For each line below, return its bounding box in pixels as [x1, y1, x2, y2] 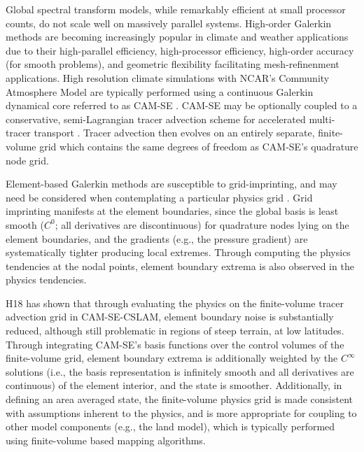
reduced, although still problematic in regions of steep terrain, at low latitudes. [6, 323, 344, 338]
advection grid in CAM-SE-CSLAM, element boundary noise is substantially [6, 309, 334, 324]
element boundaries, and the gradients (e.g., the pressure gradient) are [6, 231, 308, 246]
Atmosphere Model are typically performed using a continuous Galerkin [6, 84, 314, 99]
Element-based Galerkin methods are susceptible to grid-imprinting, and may [6, 176, 337, 191]
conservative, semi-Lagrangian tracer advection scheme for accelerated [6, 111, 306, 126]
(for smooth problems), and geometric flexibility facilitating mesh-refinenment [6, 57, 339, 71]
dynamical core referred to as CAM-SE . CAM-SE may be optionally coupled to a [6, 98, 358, 113]
